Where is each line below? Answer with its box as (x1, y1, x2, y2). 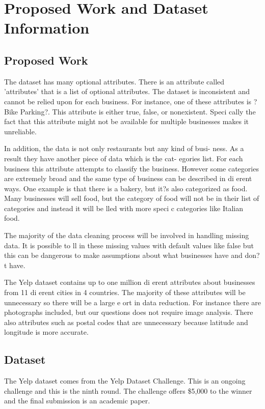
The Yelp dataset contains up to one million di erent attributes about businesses (4, 277, 255, 287)
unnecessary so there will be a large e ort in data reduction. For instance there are (4, 297, 261, 307)
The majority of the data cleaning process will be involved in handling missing (4, 230, 249, 241)
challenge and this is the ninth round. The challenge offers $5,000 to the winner (4, 385, 252, 396)
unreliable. (4, 126, 37, 136)
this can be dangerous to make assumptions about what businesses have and (4, 250, 243, 260)
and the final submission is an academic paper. (4, 395, 150, 406)
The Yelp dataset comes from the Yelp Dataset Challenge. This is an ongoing (4, 375, 246, 386)
